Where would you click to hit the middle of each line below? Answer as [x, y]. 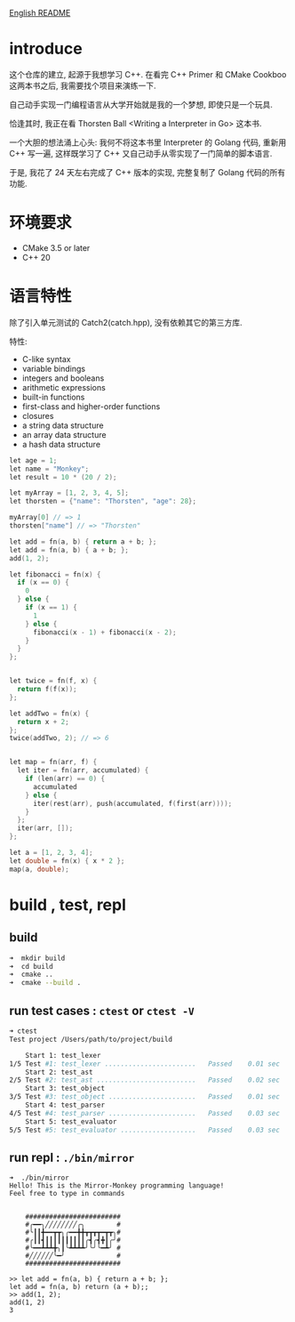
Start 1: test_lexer [63, 1055]
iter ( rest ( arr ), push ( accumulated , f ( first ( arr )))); [132, 803]
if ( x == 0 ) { [43, 583]
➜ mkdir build [37, 958]
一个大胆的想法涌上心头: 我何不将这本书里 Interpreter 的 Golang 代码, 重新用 [148, 142]
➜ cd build [31, 966]
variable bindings [54, 368]
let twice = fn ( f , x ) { [53, 681]
